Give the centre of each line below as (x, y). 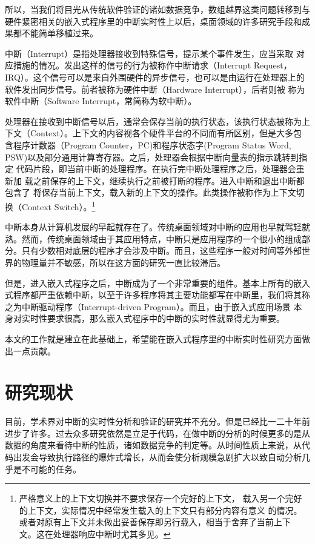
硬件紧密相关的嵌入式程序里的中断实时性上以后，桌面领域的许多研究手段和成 (157, 21)
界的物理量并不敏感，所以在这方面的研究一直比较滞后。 (115, 262)
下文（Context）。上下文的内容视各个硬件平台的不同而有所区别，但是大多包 (153, 133)
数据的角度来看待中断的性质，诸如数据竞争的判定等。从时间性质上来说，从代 (157, 445)
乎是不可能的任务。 (43, 469)
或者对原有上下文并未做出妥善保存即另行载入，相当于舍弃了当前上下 (155, 522)
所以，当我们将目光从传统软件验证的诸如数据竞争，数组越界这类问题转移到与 (157, 9)
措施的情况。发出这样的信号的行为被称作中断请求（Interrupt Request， (152, 65)
